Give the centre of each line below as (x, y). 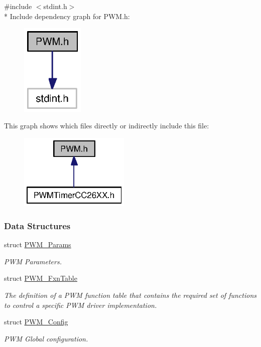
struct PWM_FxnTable (41, 278)
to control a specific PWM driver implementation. (81, 305)
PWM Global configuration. (46, 338)
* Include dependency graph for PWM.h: (67, 16)
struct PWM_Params (38, 244)
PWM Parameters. (33, 261)
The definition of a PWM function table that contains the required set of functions (130, 295)
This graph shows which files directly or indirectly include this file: (107, 126)
